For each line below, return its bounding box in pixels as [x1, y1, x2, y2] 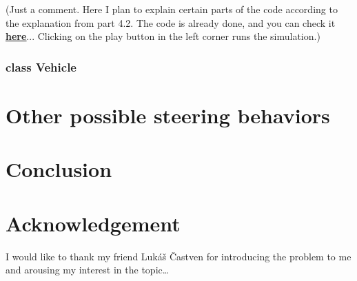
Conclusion [6, 155, 112, 183]
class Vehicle [6, 58, 76, 75]
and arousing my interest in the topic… [6, 262, 170, 277]
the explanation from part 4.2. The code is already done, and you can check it [6, 15, 336, 30]
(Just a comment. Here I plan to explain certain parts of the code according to [6, 2, 338, 16]
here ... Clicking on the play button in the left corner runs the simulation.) [6, 29, 320, 43]
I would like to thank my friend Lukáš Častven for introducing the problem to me [6, 249, 351, 263]
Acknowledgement [6, 209, 181, 237]
